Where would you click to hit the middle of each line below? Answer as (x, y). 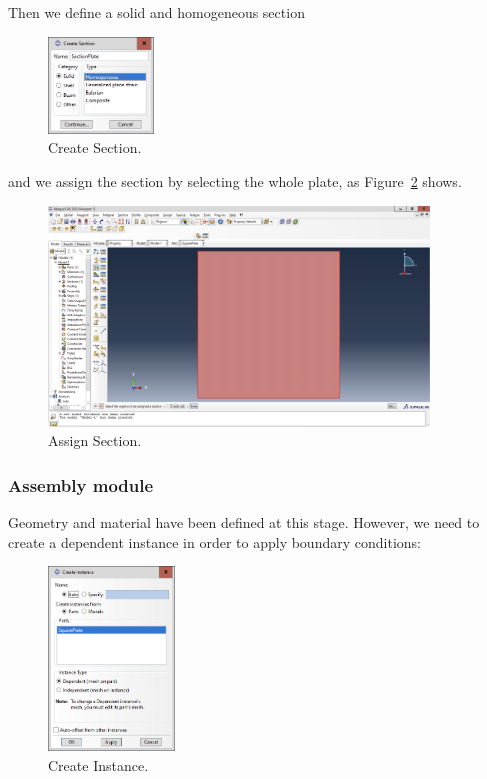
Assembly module (81, 484)
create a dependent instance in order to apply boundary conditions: (214, 541)
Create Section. (95, 147)
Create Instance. (98, 764)
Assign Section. (95, 440)
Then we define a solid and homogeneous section (156, 12)
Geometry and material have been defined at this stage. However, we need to (244, 522)
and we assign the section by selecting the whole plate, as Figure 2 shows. (235, 181)
